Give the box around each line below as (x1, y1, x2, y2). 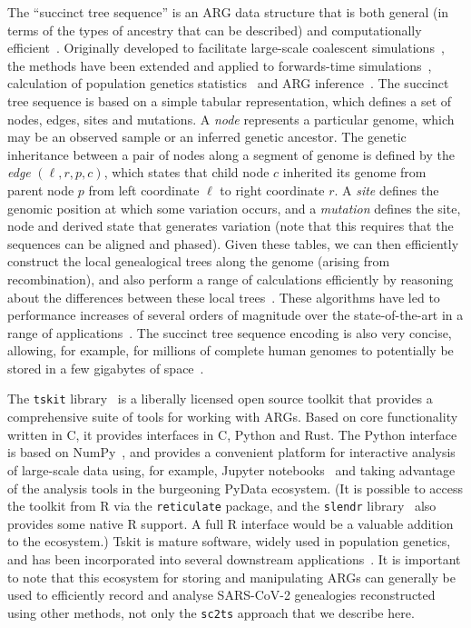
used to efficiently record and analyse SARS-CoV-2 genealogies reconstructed (7, 585, 436, 604)
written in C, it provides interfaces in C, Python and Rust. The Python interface (7, 424, 457, 444)
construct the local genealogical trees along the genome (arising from (7, 252, 390, 271)
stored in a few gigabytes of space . (7, 358, 204, 377)
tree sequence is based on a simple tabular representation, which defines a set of (7, 91, 452, 110)
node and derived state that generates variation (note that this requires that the (7, 216, 454, 235)
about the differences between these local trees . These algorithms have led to (7, 287, 440, 306)
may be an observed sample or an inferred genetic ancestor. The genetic (7, 127, 407, 146)
